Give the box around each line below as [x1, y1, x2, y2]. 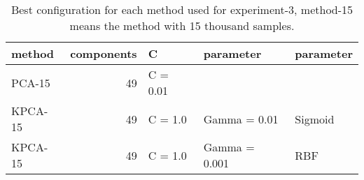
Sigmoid [295, 110, 335, 127]
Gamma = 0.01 [203, 110, 279, 127]
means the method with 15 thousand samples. [69, 17, 295, 33]
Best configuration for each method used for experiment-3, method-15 [10, 1, 353, 17]
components [70, 45, 137, 61]
